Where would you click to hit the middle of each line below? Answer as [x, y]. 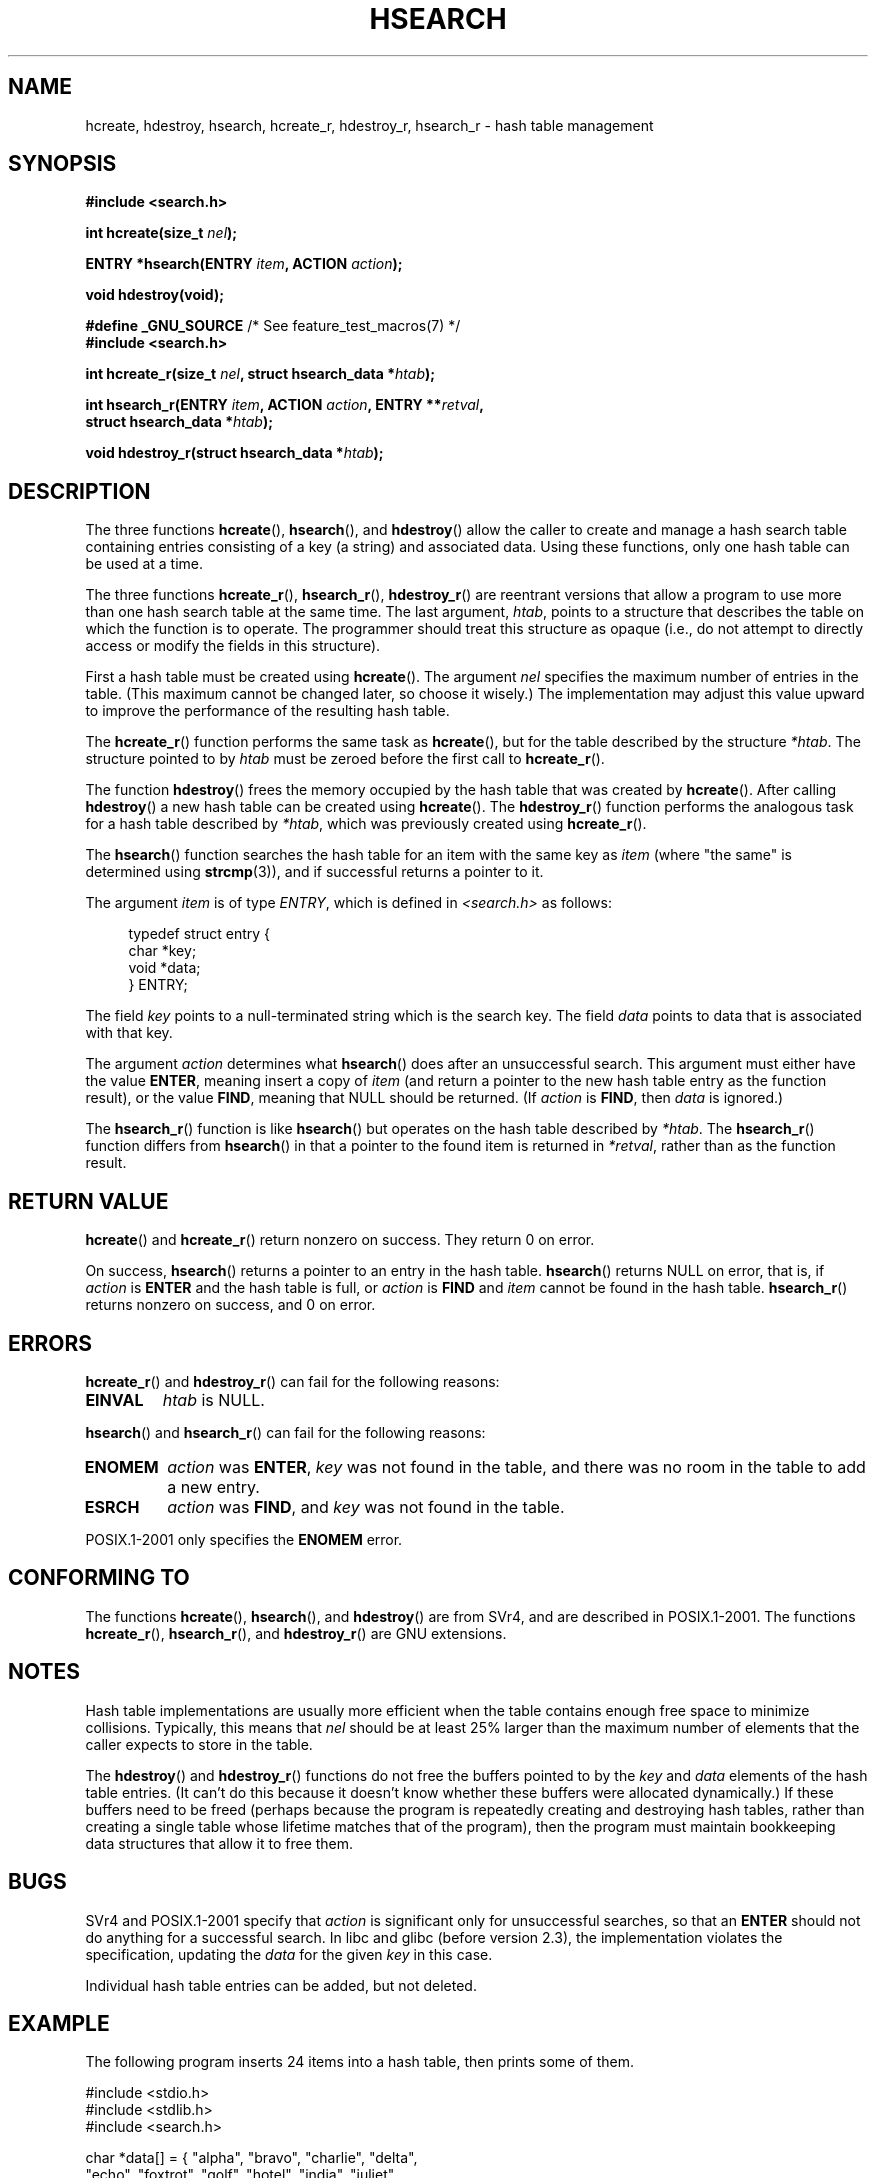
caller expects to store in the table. [199, 1744]
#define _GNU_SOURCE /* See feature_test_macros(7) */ [273, 326]
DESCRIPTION [79, 491]
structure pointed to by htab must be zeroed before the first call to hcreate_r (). [345, 759]
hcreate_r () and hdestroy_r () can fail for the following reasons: [292, 1381]
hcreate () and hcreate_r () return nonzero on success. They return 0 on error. [340, 1240]
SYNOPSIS [62, 164]
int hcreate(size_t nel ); [161, 233]
